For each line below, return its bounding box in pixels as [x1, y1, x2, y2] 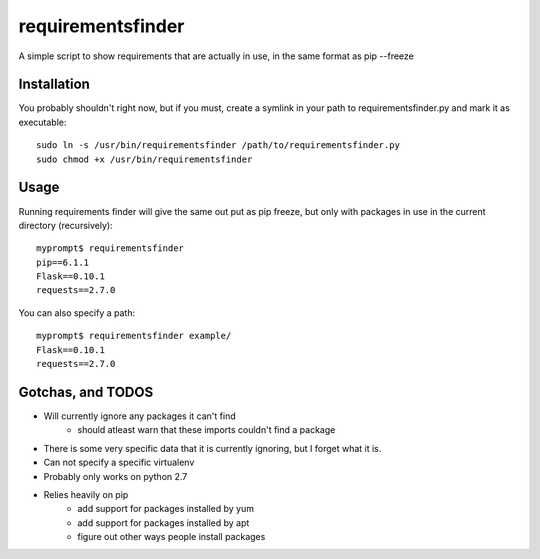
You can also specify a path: [18, 306, 135, 319]
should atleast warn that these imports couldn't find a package [77, 424, 336, 436]
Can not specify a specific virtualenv [43, 456, 195, 469]
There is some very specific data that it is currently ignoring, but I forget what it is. [43, 442, 382, 454]
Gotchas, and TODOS [18, 383, 154, 400]
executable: [18, 116, 67, 128]
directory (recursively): [18, 219, 114, 231]
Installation [18, 76, 90, 93]
